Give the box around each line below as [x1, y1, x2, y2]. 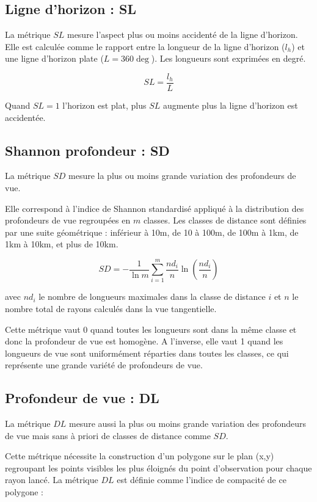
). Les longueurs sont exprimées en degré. [151, 52, 306, 65]
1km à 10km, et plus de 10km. [5, 238, 118, 250]
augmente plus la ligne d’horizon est [162, 99, 298, 112]
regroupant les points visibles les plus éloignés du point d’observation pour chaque [5, 461, 312, 474]
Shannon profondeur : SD [5, 140, 170, 159]
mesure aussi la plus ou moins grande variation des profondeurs [68, 417, 307, 430]
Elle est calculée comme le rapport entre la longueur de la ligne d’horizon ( [5, 40, 285, 53]
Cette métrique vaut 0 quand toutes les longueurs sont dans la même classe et [5, 322, 297, 335]
